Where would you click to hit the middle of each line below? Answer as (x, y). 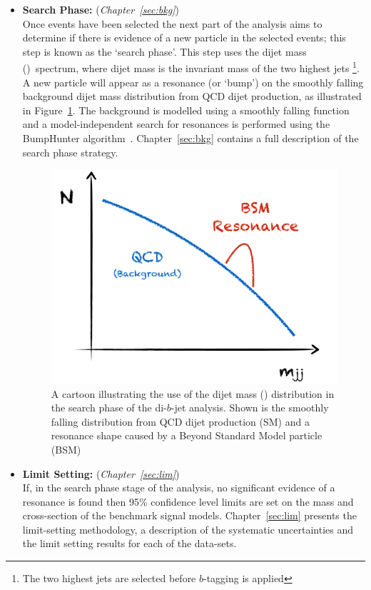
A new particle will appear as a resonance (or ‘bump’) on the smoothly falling (193, 82)
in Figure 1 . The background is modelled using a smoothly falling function (186, 110)
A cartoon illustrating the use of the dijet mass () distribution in (193, 393)
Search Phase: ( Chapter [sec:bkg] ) (101, 9)
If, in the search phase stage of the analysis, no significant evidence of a (179, 487)
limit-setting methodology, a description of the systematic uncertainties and (188, 529)
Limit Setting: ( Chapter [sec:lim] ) (101, 473)
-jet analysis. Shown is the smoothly (250, 407)
